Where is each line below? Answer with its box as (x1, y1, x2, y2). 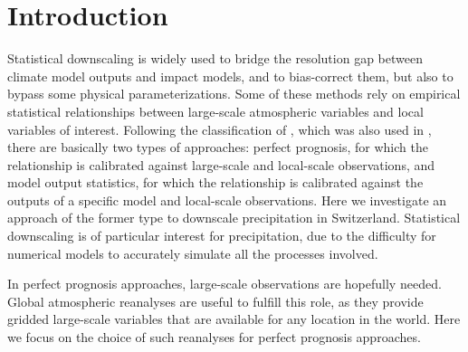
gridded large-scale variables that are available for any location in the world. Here (7, 309, 461, 328)
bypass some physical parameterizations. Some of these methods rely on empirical (7, 84, 461, 103)
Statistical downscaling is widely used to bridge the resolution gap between (7, 49, 423, 68)
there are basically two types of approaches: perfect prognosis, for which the (7, 138, 428, 157)
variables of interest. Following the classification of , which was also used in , (7, 119, 432, 138)
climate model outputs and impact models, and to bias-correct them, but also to (7, 66, 454, 85)
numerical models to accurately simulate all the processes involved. (7, 243, 378, 262)
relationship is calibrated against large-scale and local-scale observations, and (7, 155, 435, 174)
